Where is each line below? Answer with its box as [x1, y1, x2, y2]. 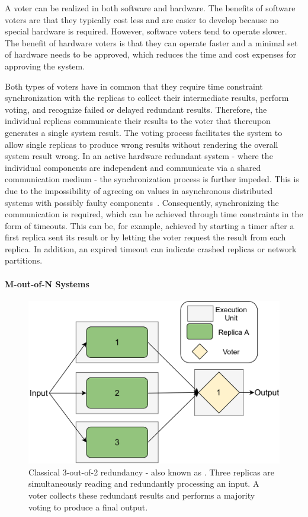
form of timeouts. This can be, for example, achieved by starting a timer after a [5, 219, 294, 231]
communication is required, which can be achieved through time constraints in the [5, 208, 303, 220]
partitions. [5, 254, 43, 267]
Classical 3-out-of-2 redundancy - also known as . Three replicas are [28, 465, 275, 478]
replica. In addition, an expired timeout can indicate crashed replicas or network [5, 242, 297, 255]
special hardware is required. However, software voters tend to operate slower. [5, 25, 287, 37]
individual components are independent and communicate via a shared [5, 161, 261, 173]
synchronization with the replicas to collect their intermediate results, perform [5, 91, 289, 104]
